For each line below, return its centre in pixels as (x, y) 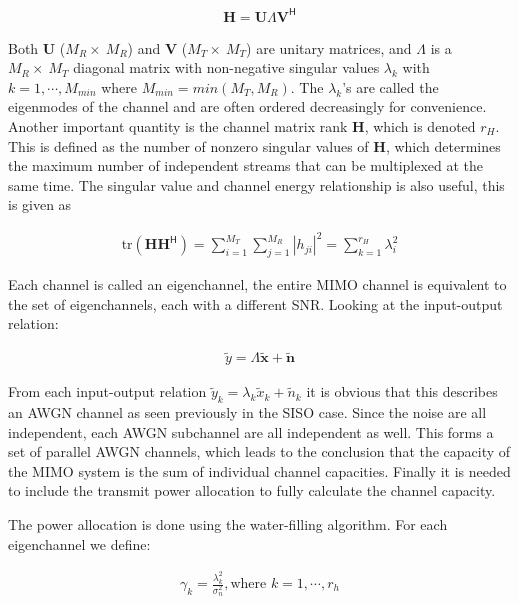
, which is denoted (420, 125)
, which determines (443, 145)
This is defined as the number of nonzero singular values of (188, 145)
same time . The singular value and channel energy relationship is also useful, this (256, 184)
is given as (40, 204)
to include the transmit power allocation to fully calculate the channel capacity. (252, 490)
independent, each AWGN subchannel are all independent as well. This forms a (251, 431)
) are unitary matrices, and (329, 47)
